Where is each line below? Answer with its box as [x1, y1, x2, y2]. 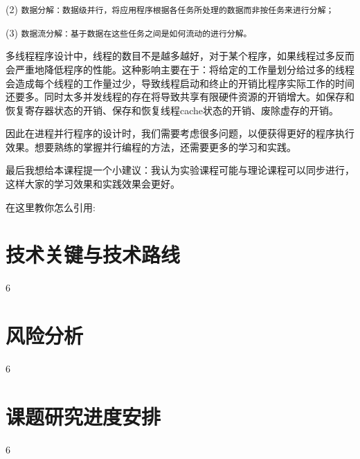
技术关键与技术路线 [6, 240, 181, 269]
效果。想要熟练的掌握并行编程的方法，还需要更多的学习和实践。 [6, 139, 296, 154]
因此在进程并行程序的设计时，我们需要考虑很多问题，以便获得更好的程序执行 [6, 126, 354, 141]
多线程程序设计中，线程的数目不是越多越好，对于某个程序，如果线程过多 [6, 48, 335, 63]
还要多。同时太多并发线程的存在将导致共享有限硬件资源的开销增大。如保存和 [6, 89, 354, 104]
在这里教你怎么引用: [6, 199, 96, 214]
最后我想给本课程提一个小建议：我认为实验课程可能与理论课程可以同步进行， [6, 163, 354, 177]
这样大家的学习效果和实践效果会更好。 [6, 177, 180, 191]
